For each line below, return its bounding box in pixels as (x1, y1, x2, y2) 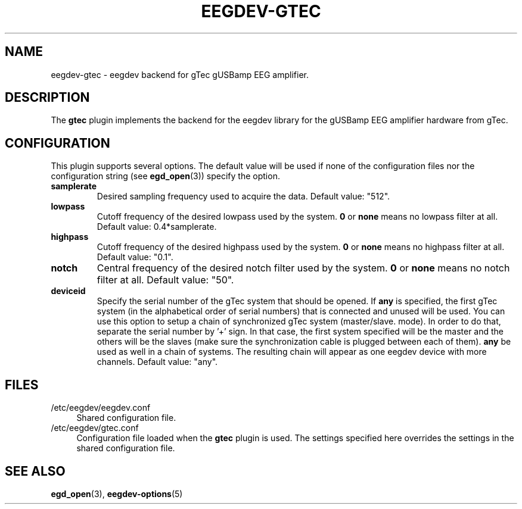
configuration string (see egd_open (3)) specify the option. (51, 171, 280, 182)
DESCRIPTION (5, 90, 90, 105)
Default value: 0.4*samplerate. (97, 221, 217, 232)
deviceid (51, 286, 86, 296)
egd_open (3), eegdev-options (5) (51, 488, 183, 499)
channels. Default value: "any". (97, 357, 218, 367)
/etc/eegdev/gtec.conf (51, 423, 139, 433)
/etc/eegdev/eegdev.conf (51, 402, 151, 413)
